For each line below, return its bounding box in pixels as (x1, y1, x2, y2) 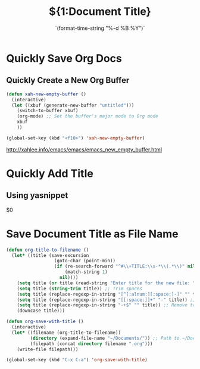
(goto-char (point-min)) (54, 258, 116, 264)
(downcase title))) (17, 308, 65, 314)
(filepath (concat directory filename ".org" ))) (30, 340, 153, 347)
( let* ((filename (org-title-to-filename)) (11, 330, 121, 336)
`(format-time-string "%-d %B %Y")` (55, 24, 145, 32)
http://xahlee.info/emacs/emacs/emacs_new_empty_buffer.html (6, 145, 162, 153)
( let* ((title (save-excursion (11, 252, 89, 258)
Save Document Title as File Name (6, 227, 179, 240)
